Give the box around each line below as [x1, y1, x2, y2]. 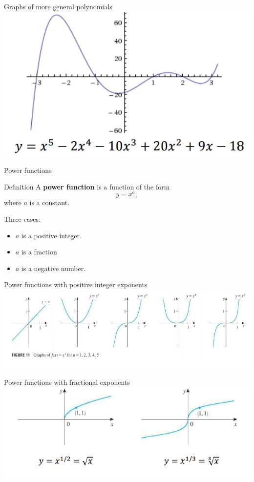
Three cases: [4, 213, 41, 224]
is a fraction [21, 247, 57, 257]
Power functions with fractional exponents [4, 377, 130, 387]
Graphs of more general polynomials [4, 1, 112, 11]
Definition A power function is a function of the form [4, 181, 170, 191]
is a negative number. [21, 263, 86, 273]
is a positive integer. [21, 230, 82, 240]
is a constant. [29, 197, 69, 208]
